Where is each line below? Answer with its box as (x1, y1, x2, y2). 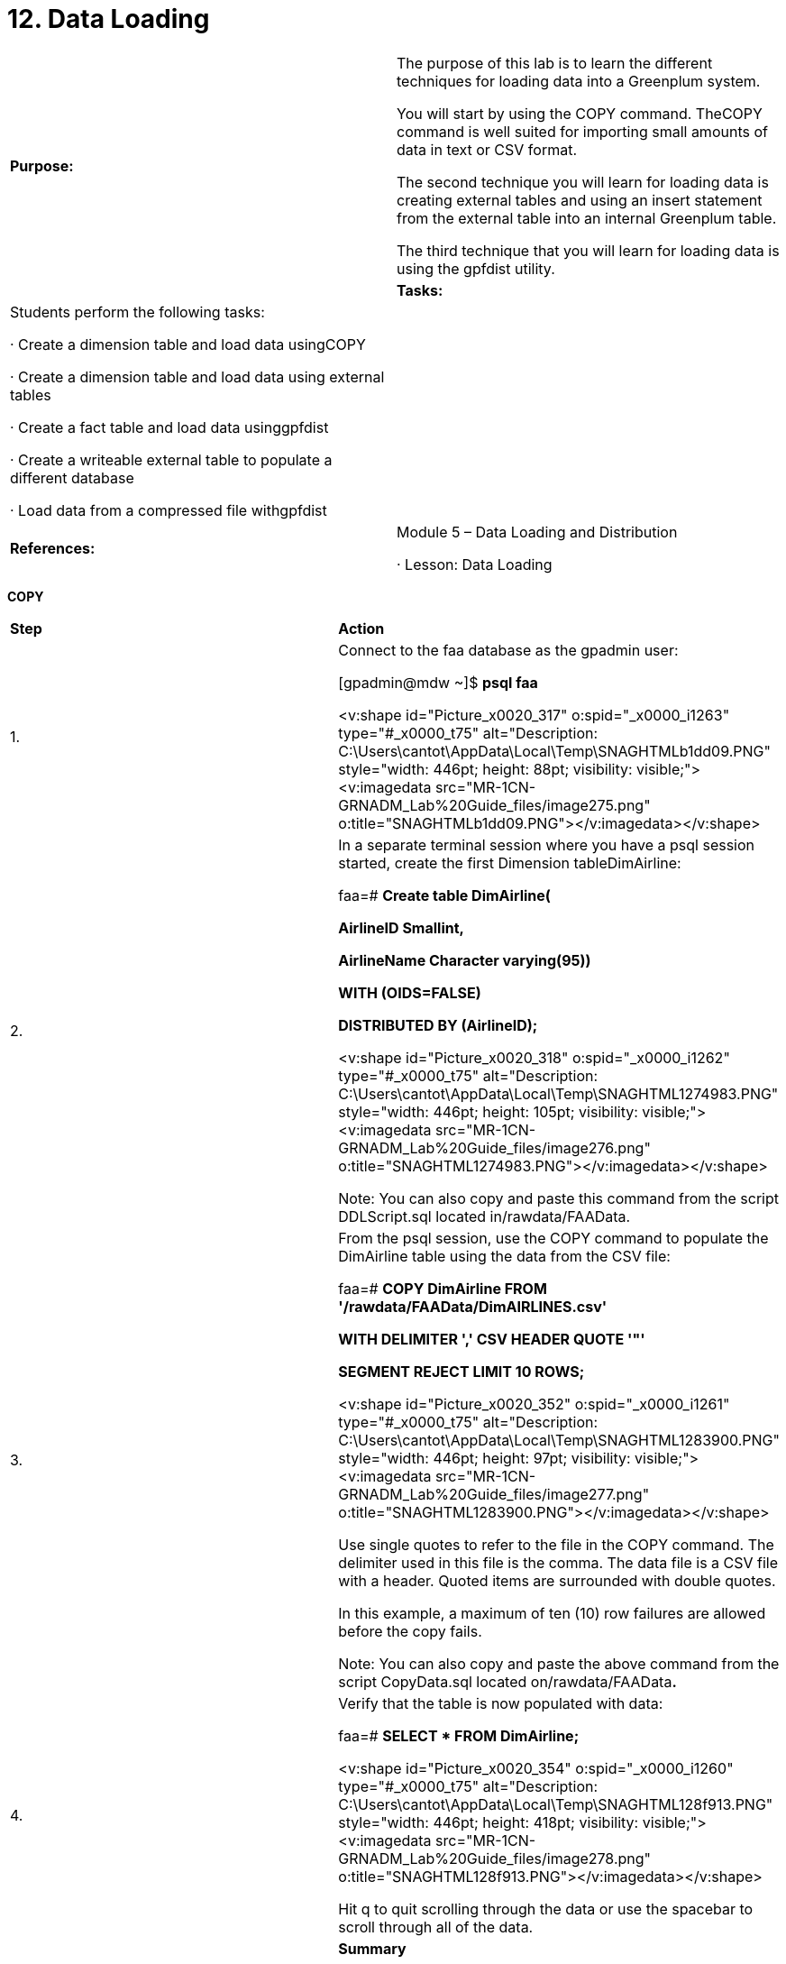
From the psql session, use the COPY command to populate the (338, 1228, 769, 1247)
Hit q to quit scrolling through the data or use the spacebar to (338, 1899, 754, 1918)
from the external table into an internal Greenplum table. (397, 208, 777, 227)
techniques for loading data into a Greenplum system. (397, 71, 761, 90)
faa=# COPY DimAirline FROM (338, 1279, 547, 1298)
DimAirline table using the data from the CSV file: (338, 1246, 671, 1265)
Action (338, 619, 385, 638)
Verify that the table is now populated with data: (338, 1693, 663, 1712)
